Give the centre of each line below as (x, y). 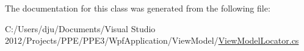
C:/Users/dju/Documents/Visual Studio (80, 28)
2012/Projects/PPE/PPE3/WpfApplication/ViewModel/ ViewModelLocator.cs (152, 40)
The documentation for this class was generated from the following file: (138, 8)
